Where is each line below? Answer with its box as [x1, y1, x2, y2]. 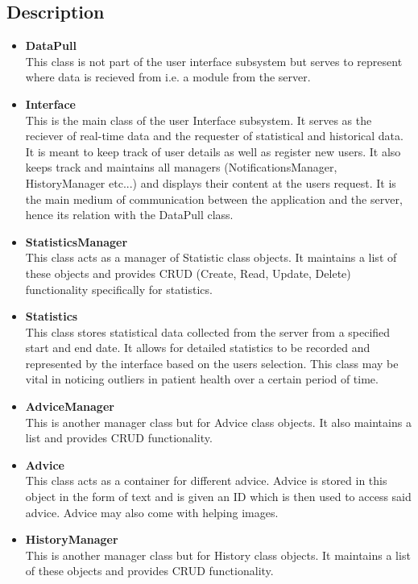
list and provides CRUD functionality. [25, 429, 213, 446]
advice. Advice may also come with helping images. [25, 503, 279, 520]
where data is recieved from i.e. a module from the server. [25, 68, 311, 85]
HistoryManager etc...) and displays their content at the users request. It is [25, 174, 396, 191]
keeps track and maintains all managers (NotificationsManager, [25, 159, 337, 176]
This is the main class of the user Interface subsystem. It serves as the [25, 111, 372, 128]
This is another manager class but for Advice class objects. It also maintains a [25, 413, 412, 430]
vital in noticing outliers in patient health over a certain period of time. [25, 371, 379, 387]
